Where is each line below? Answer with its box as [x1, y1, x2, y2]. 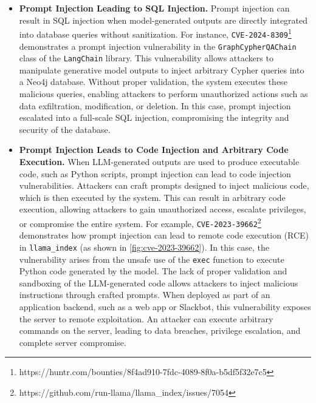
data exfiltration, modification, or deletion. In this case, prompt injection [19, 99, 291, 112]
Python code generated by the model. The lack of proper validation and [19, 265, 287, 277]
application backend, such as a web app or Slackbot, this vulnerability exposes [19, 300, 311, 313]
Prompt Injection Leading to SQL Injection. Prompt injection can [19, 2, 290, 14]
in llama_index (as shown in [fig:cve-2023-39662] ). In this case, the [19, 240, 269, 253]
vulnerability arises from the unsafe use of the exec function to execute [19, 252, 284, 265]
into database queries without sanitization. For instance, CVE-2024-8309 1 [19, 26, 292, 40]
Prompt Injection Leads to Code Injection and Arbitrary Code [19, 143, 289, 156]
